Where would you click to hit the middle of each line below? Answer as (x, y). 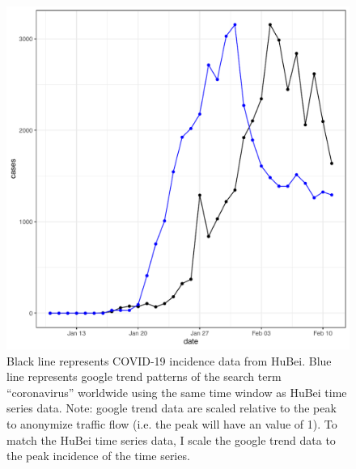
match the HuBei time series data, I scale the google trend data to (171, 439)
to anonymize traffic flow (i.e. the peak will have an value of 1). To (172, 423)
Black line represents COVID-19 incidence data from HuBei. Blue (169, 360)
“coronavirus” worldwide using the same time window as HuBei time (177, 392)
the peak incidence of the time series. (98, 456)
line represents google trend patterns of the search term (144, 376)
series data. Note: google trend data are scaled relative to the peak (172, 408)
